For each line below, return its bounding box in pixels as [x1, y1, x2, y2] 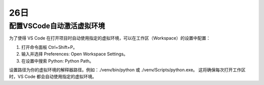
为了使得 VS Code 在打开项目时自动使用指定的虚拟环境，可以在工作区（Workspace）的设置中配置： [9, 35, 211, 41]
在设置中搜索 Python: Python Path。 [21, 58, 94, 64]
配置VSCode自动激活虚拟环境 [9, 21, 105, 30]
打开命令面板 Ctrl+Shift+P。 [21, 44, 78, 50]
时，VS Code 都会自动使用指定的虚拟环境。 [9, 74, 97, 80]
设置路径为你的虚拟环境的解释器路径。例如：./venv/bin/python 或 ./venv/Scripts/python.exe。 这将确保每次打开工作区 [9, 66, 246, 73]
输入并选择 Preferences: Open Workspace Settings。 [21, 51, 128, 57]
